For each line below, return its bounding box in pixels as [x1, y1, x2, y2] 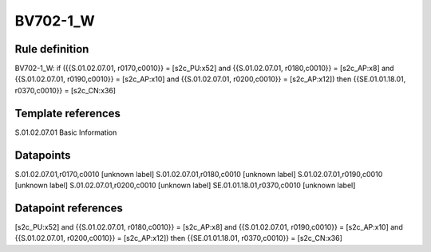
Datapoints [14, 148, 71, 162]
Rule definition [14, 42, 89, 56]
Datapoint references [14, 201, 124, 215]
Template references [14, 106, 121, 120]
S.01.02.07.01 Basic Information [14, 128, 117, 137]
